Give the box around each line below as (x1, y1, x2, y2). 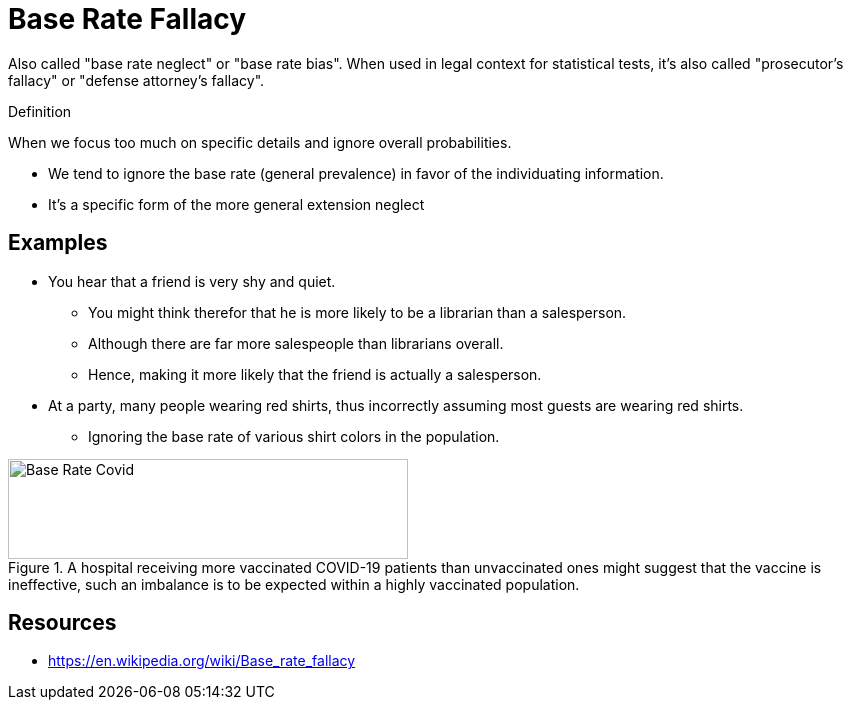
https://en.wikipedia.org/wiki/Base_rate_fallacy (48, 652, 356, 670)
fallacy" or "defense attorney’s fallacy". (8, 71, 265, 89)
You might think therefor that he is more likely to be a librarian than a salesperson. (88, 303, 627, 321)
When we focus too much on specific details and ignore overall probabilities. (8, 133, 512, 151)
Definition (8, 102, 72, 120)
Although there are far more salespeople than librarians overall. (88, 334, 504, 352)
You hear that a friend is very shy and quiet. (48, 272, 336, 290)
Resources (8, 610, 117, 636)
